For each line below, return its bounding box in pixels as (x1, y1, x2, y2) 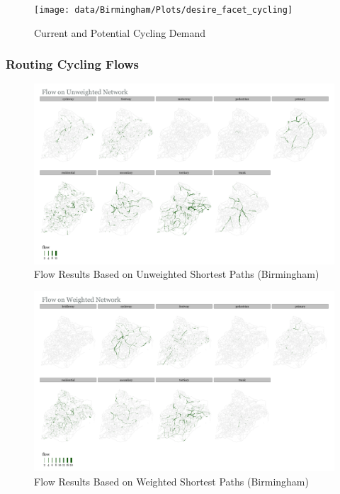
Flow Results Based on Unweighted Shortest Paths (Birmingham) (34, 266, 319, 281)
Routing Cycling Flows (6, 55, 140, 73)
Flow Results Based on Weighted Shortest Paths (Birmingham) (34, 473, 309, 488)
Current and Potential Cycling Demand (34, 25, 205, 40)
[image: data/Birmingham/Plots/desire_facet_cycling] (34, 5, 293, 15)
